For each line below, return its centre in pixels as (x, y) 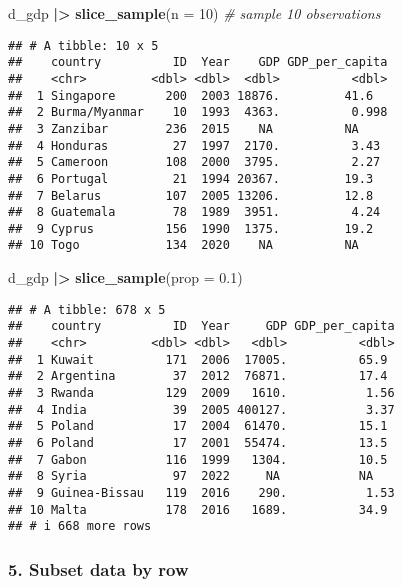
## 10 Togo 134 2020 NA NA (183, 245)
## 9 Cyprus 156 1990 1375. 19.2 (191, 228)
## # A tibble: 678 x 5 (87, 309)
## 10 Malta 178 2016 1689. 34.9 (198, 509)
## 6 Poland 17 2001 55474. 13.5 (198, 442)
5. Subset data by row (98, 568)
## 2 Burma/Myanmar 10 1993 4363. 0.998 (198, 112)
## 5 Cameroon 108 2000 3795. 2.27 (194, 162)
